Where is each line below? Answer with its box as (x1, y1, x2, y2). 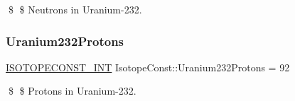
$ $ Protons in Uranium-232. (8, 83, 136, 98)
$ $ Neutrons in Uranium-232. (8, 2, 142, 16)
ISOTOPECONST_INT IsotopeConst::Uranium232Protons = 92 (6, 59, 290, 74)
